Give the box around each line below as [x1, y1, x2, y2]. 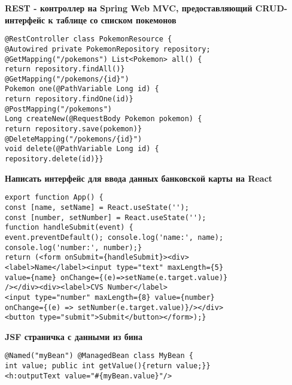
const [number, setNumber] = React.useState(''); [5, 213, 206, 222]
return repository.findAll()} [5, 65, 125, 74]
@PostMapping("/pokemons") [5, 104, 112, 113]
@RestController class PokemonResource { [5, 35, 172, 44]
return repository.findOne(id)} [5, 95, 133, 104]
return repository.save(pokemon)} [5, 125, 142, 134]
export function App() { [5, 193, 104, 202]
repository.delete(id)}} [5, 155, 104, 164]
